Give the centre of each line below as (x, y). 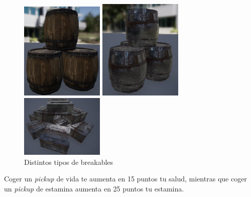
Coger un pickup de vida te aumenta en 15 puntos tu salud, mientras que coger (125, 179)
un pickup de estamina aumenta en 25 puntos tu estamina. (94, 188)
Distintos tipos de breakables (69, 162)
